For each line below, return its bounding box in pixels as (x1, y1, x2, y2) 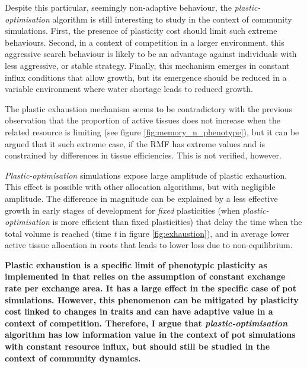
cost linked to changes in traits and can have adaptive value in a (5, 305, 273, 318)
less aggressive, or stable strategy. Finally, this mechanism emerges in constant (5, 59, 290, 71)
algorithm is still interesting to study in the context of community (52, 12, 292, 25)
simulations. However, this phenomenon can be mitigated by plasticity (5, 293, 299, 306)
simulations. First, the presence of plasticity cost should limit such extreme (5, 24, 277, 37)
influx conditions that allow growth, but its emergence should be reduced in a (5, 71, 287, 83)
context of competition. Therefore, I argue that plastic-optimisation (5, 316, 288, 329)
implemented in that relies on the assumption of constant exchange (5, 270, 286, 283)
